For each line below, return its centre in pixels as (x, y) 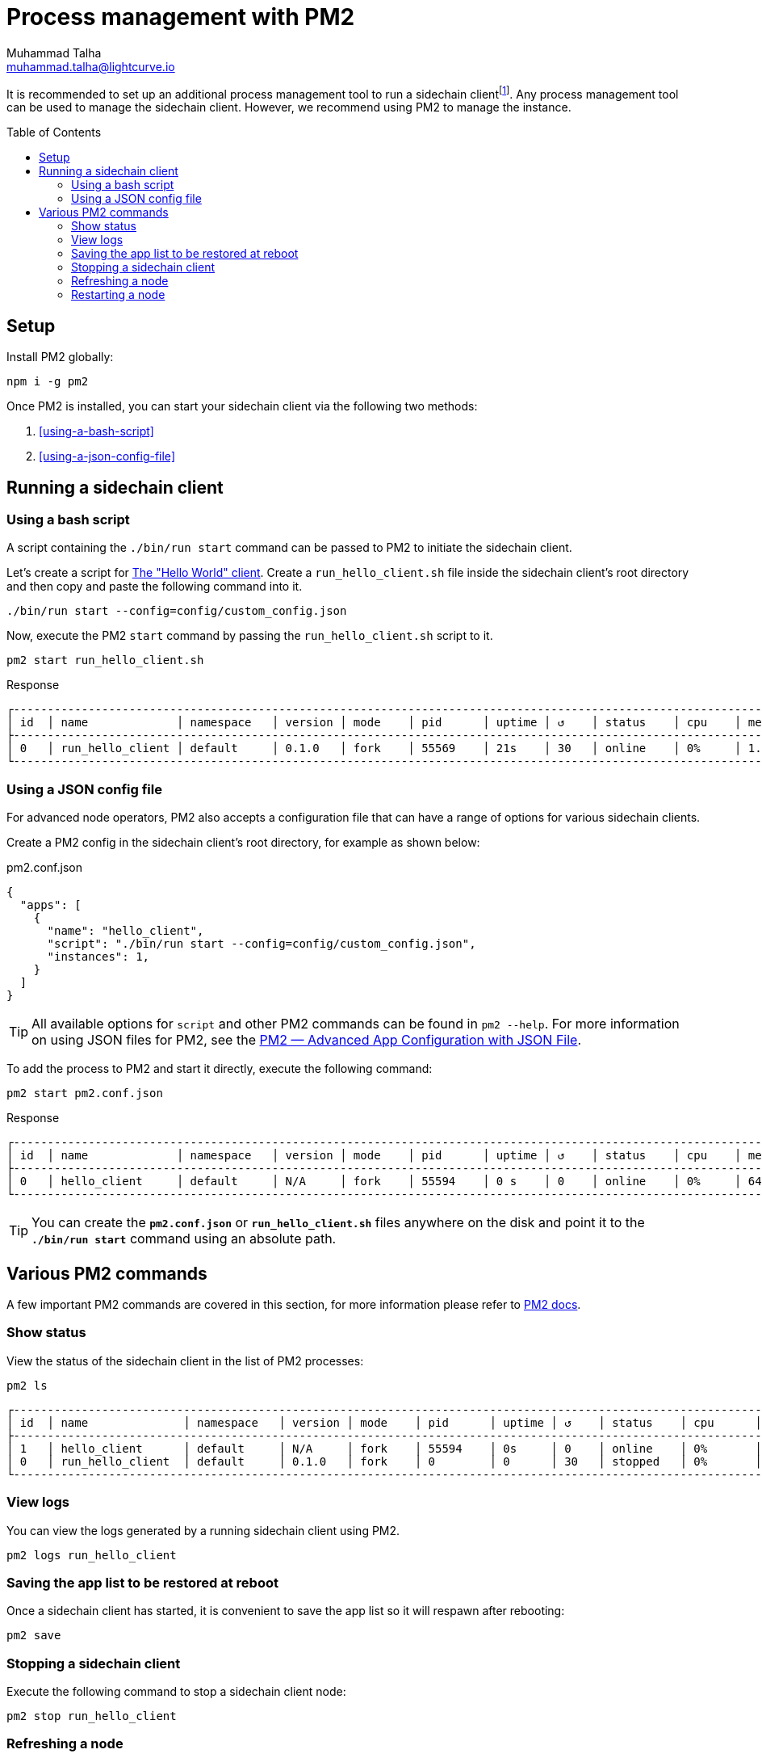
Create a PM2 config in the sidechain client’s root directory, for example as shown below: (243, 843)
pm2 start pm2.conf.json (85, 1093)
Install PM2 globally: (60, 357)
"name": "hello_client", (126, 931)
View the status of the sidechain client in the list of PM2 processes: (185, 1361)
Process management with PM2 (181, 17)
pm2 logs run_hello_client (92, 1555)
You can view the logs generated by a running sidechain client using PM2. (203, 1530)
